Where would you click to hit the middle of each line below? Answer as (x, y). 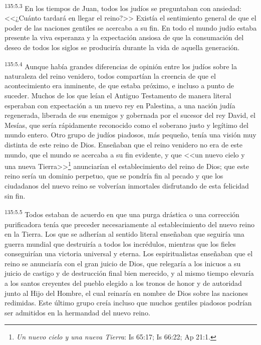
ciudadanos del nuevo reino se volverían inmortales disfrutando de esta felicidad (127, 186)
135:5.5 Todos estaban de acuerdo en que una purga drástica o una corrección (122, 213)
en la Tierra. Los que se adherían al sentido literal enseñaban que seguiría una (124, 234)
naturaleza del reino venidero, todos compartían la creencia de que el (110, 75)
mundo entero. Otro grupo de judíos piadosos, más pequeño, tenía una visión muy (130, 135)
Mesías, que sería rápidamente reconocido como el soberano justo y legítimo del (127, 125)
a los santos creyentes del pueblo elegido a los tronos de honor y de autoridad (123, 283)
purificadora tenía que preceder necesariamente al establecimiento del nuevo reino (129, 224)
